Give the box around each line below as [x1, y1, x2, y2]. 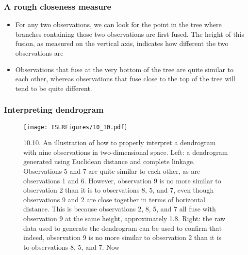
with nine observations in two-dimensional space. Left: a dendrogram [23, 147, 228, 157]
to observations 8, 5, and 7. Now [23, 241, 120, 252]
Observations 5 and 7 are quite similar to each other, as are [23, 166, 200, 176]
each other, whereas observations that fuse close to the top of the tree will [15, 74, 235, 84]
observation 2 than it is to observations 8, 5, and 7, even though [23, 185, 214, 195]
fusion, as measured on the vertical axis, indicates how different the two [15, 38, 229, 48]
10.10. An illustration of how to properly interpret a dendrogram [23, 137, 216, 148]
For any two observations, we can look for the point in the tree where [15, 19, 222, 30]
